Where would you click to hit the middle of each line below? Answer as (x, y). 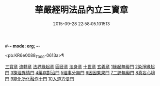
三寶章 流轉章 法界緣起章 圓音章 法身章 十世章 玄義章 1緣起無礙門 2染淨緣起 (80, 67)
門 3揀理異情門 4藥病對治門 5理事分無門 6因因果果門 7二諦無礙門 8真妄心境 (80, 72)
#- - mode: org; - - (23, 46)
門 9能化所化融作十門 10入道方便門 (40, 79)
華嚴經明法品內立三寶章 (81, 10)
